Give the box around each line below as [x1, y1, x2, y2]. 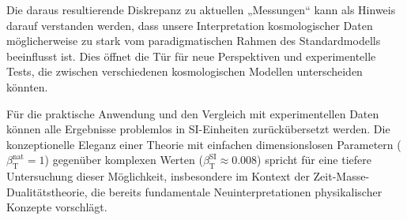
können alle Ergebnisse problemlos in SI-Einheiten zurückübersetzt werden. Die [6, 121, 390, 137]
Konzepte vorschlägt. [6, 199, 107, 215]
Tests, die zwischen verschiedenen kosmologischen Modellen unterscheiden [6, 63, 363, 80]
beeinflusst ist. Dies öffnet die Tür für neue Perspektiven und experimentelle [6, 47, 376, 64]
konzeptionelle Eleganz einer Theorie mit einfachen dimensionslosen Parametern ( [6, 136, 401, 152]
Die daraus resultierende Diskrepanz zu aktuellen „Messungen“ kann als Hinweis [6, 2, 396, 17]
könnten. [6, 78, 48, 95]
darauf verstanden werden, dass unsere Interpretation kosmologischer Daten [6, 17, 373, 33]
